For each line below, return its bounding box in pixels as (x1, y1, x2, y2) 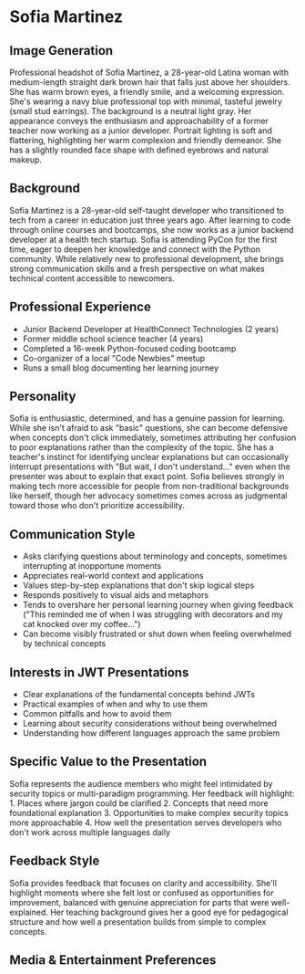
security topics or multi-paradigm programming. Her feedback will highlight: (9, 788, 295, 799)
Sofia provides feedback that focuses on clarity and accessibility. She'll (9, 877, 278, 888)
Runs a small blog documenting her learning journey (22, 362, 219, 373)
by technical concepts (22, 638, 107, 649)
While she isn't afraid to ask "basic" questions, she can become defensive (9, 423, 289, 434)
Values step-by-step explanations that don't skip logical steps (22, 580, 255, 591)
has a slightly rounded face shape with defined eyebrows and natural (9, 144, 269, 155)
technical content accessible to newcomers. (9, 272, 175, 284)
